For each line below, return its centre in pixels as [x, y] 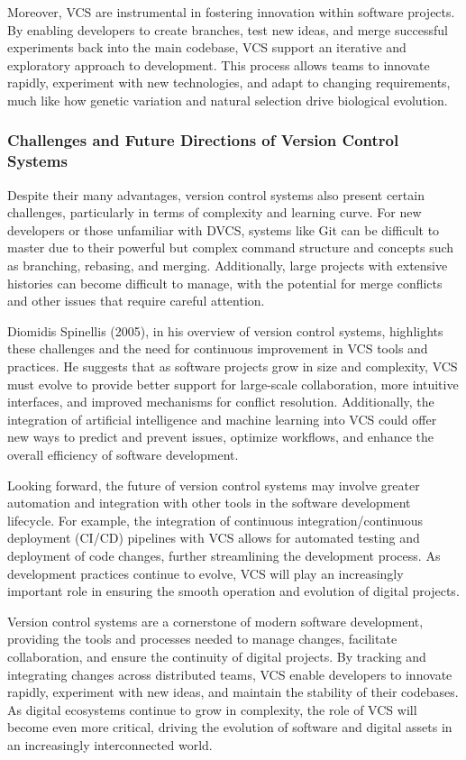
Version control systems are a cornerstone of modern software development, [215, 621]
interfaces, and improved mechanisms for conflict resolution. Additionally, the [221, 402]
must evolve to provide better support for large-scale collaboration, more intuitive [233, 384]
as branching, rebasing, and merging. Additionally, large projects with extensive [228, 266]
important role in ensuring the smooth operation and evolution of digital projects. [233, 591]
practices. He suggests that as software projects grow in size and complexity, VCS [233, 366]
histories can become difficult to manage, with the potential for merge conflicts [225, 283]
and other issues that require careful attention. [136, 301]
